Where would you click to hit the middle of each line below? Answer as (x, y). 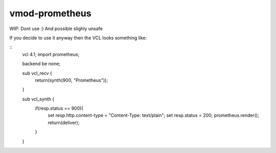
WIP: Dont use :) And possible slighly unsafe (56, 29)
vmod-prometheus (50, 13)
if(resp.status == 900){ (59, 108)
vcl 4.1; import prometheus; (51, 54)
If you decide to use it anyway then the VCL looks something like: (78, 38)
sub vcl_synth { (38, 99)
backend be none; (41, 64)
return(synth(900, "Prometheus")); (72, 80)
